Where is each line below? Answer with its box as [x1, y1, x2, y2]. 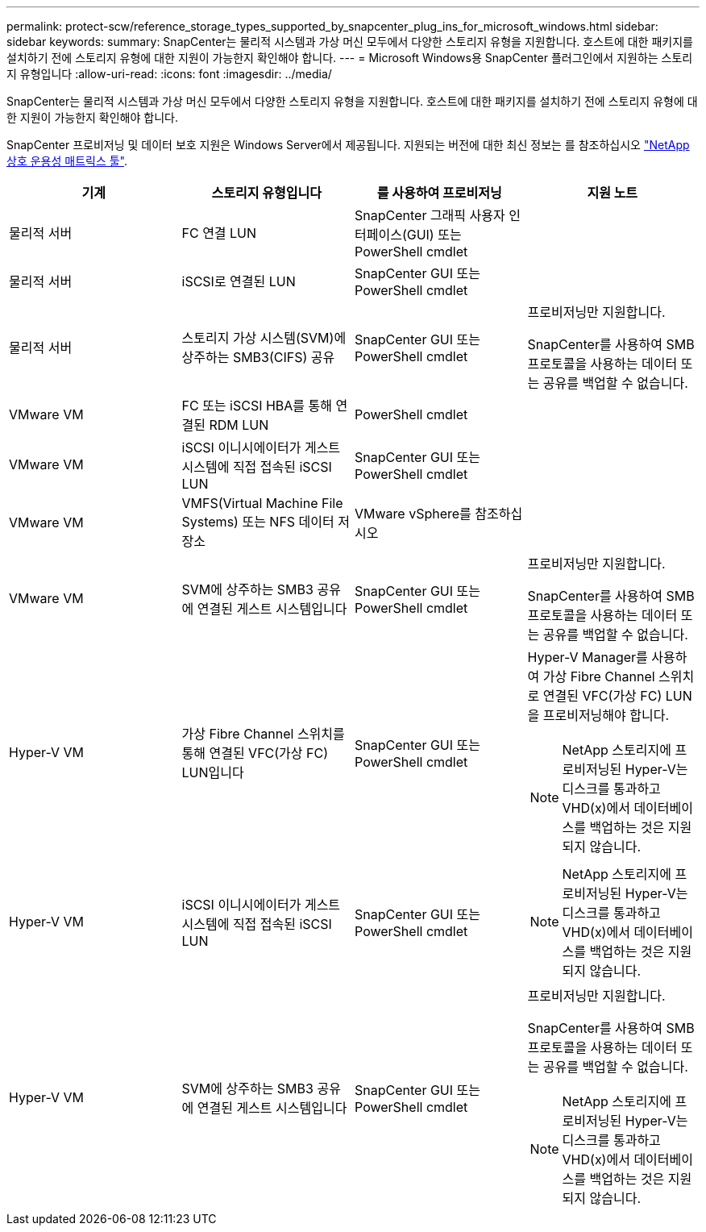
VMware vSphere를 [355, 506, 471, 522]
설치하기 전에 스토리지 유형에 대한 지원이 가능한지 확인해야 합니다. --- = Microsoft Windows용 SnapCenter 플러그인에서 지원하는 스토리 [6, 51, 693, 65]
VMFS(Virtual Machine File [181, 495, 343, 511]
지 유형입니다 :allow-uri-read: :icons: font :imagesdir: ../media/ [6, 67, 332, 81]
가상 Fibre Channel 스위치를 [181, 726, 345, 742]
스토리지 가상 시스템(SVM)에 [181, 330, 347, 346]
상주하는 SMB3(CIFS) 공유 [181, 349, 335, 365]
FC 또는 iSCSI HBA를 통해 [181, 397, 333, 414]
